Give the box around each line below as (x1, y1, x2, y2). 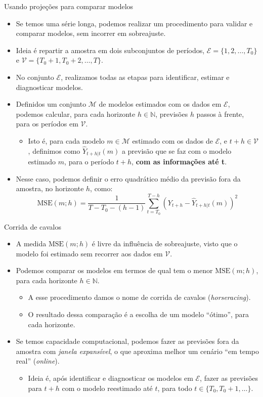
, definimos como (28, 145, 80, 156)
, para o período (64, 156, 114, 167)
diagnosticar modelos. (16, 81, 83, 92)
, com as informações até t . (131, 156, 227, 167)
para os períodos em (16, 118, 78, 129)
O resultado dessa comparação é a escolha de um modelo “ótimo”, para (28, 309, 249, 320)
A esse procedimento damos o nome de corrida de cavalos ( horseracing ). (28, 292, 251, 302)
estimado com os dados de (132, 135, 213, 146)
